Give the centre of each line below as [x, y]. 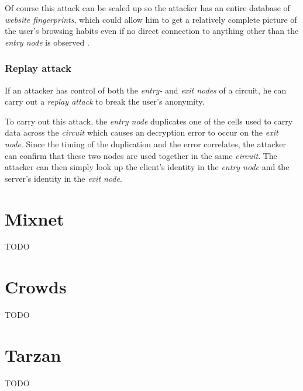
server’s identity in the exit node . [63, 178]
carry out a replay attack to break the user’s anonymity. [105, 101]
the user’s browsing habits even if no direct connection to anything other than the [152, 31]
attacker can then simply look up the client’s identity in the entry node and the [147, 167]
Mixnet [35, 218]
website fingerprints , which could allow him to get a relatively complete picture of [151, 19]
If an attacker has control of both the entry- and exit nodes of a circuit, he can [146, 90]
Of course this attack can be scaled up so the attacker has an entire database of [147, 8]
